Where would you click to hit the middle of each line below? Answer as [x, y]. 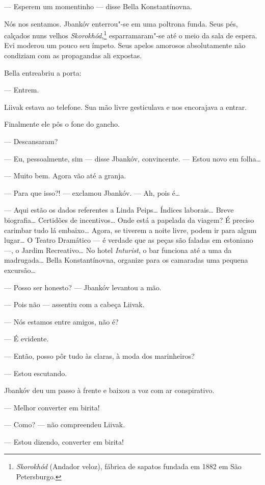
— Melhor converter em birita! [52, 407]
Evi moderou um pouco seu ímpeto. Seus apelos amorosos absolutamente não [125, 45]
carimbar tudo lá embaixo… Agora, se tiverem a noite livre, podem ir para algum [130, 230]
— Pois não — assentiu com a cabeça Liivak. [74, 304]
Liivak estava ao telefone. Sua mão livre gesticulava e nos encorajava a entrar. [126, 107]
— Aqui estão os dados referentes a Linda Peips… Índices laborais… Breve [119, 210]
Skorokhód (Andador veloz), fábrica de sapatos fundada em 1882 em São [129, 466]
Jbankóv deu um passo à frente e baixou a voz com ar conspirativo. [109, 390]
